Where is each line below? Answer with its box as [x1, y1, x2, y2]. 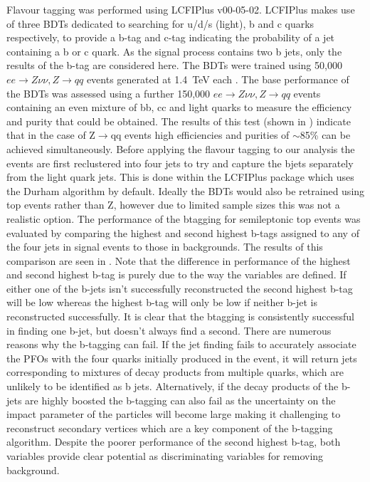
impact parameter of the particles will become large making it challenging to [6, 407, 341, 421]
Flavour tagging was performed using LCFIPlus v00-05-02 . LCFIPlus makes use [6, 2, 355, 16]
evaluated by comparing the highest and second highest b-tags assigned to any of [6, 225, 359, 240]
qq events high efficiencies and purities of [110, 127, 290, 142]
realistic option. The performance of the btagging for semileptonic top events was [6, 211, 361, 226]
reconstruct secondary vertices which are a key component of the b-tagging [6, 420, 333, 435]
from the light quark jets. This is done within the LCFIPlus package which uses [6, 169, 354, 184]
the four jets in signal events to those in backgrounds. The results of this [6, 239, 323, 254]
